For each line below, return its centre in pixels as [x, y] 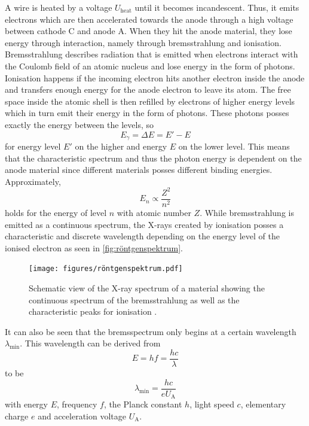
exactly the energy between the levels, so [79, 124]
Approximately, [33, 181]
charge [17, 416]
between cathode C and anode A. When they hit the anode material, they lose [149, 31]
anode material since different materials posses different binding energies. [139, 170]
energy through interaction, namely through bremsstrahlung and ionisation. [143, 42]
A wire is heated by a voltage [59, 7]
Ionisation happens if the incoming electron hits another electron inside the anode [155, 77]
